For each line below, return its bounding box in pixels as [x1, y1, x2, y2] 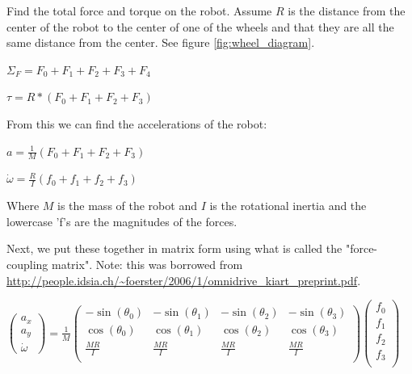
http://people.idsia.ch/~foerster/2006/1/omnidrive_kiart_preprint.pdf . [6, 271, 361, 288]
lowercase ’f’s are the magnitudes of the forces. [6, 212, 238, 229]
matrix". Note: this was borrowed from [52, 256, 243, 272]
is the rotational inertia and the [209, 197, 367, 214]
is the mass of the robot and [57, 197, 197, 214]
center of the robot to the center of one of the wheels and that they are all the [6, 18, 394, 35]
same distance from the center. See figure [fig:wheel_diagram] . [6, 34, 315, 51]
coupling [6, 256, 48, 272]
